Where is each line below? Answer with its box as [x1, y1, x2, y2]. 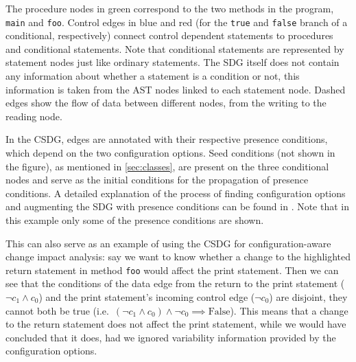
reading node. [5, 109, 62, 123]
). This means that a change [230, 303, 348, 317]
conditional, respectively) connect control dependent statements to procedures [5, 28, 333, 43]
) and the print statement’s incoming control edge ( [38, 290, 255, 304]
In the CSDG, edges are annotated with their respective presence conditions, [5, 132, 328, 146]
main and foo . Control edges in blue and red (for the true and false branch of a [5, 14, 348, 29]
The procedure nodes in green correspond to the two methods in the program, [5, 1, 334, 15]
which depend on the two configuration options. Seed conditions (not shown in [5, 146, 335, 159]
